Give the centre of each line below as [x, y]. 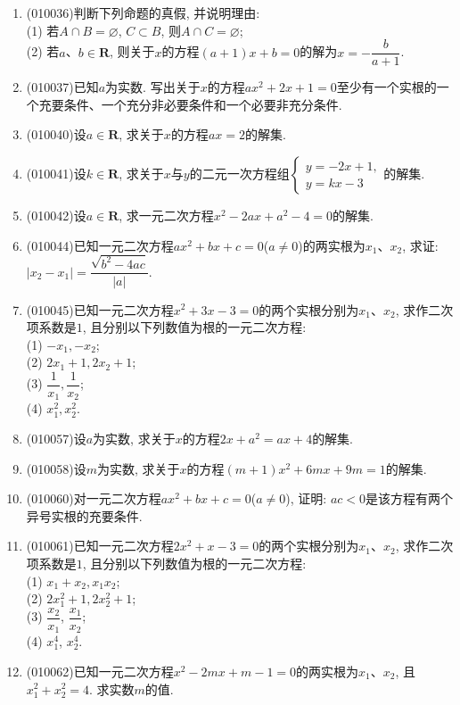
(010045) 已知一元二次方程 [100, 309]
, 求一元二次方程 [166, 216]
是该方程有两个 [410, 498]
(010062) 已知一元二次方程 [100, 671]
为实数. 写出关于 [153, 87]
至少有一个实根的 [386, 87]
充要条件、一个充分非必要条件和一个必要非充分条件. [190, 104]
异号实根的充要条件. [84, 515]
